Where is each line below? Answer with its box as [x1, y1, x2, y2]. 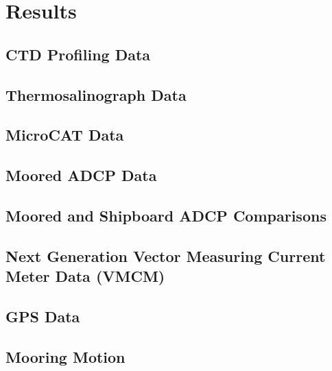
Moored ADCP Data [5, 165, 157, 186]
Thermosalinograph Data [5, 84, 187, 105]
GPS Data [5, 305, 80, 326]
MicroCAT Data [5, 124, 124, 145]
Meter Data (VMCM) [5, 265, 165, 287]
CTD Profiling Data [5, 43, 151, 64]
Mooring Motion [5, 346, 126, 367]
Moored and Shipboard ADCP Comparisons [5, 204, 327, 226]
